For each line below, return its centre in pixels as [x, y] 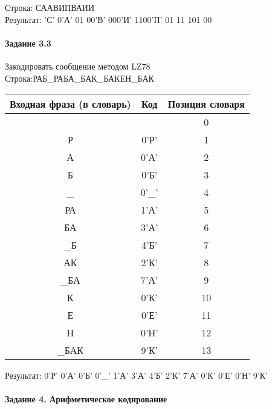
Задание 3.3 [28, 43]
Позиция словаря [206, 104]
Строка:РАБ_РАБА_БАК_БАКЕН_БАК [79, 78]
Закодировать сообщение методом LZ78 [78, 66]
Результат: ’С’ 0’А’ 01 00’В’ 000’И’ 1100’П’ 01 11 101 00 [108, 19]
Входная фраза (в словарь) [70, 104]
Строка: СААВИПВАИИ [50, 7]
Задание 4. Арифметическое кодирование [86, 399]
